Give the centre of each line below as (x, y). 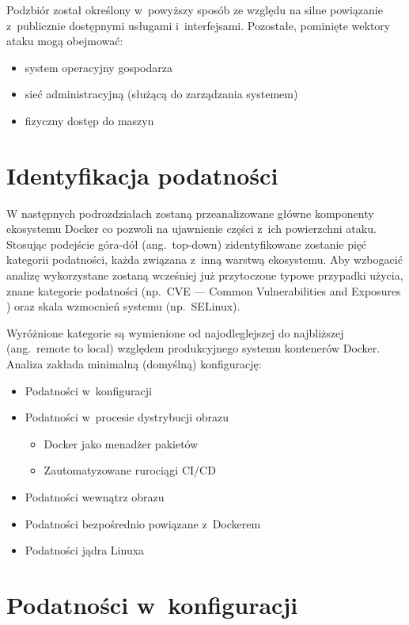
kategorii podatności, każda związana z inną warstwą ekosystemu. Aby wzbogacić (204, 259)
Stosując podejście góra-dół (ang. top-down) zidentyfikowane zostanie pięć (187, 244)
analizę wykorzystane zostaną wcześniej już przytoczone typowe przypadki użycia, (205, 275)
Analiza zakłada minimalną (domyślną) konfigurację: (134, 364)
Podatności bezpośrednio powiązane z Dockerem (143, 523)
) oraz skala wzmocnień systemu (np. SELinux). (123, 306)
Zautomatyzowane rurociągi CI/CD (130, 470)
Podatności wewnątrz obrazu (95, 497)
